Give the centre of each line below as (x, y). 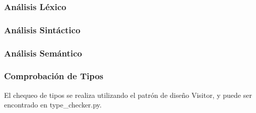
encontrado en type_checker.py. (53, 105)
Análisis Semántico (43, 53)
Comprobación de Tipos (54, 76)
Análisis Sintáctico (42, 30)
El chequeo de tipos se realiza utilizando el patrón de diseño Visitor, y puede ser (128, 95)
